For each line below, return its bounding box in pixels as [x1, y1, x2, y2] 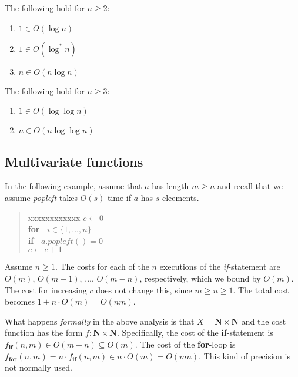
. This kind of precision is [199, 349, 290, 362]
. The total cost [233, 283, 289, 296]
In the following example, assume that [5, 180, 142, 192]
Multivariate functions [5, 152, 143, 170]
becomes [5, 295, 35, 307]
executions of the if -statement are [159, 260, 280, 273]
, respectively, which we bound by [139, 272, 261, 284]
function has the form [5, 326, 83, 339]
